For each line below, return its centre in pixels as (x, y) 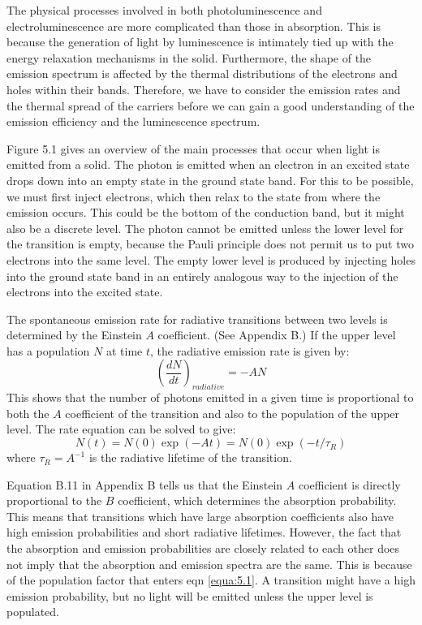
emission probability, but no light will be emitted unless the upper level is (190, 595)
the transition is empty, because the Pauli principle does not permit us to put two (210, 244)
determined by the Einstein (74, 335)
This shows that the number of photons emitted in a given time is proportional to (210, 397)
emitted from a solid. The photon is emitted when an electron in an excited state (208, 164)
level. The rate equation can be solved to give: (121, 429)
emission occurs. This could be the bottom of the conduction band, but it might (206, 212)
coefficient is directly (349, 484)
